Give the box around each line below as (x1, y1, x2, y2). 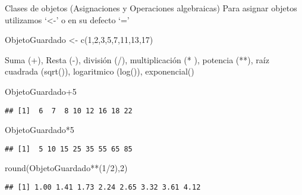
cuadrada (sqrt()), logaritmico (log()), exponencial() (5, 65, 194, 78)
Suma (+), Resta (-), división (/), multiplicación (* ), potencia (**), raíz (5, 53, 269, 66)
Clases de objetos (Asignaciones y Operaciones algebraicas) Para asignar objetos (5, 2, 297, 14)
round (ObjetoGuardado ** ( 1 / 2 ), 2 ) (5, 162, 128, 174)
